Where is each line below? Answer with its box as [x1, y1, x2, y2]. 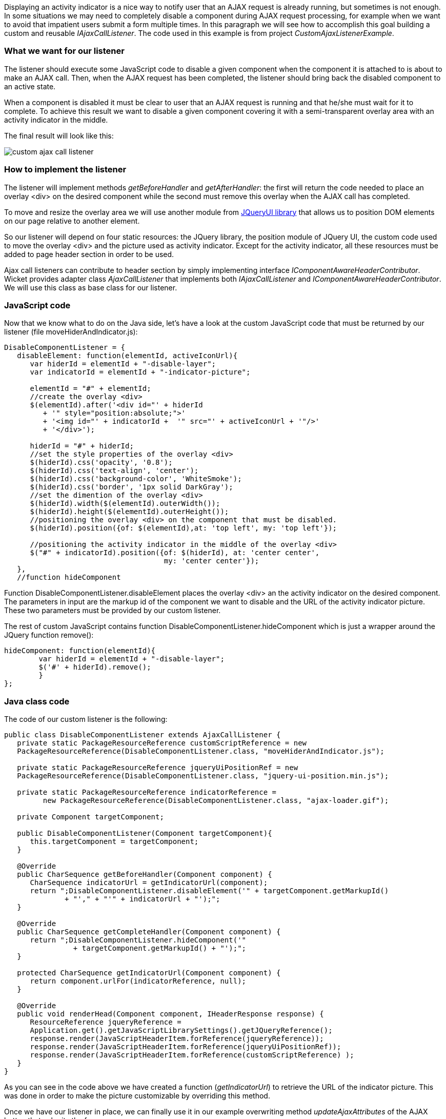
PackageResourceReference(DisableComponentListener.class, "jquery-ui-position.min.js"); [17, 772, 389, 780]
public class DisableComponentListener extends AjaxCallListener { [4, 731, 281, 739]
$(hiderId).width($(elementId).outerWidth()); [30, 499, 220, 508]
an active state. [4, 82, 56, 91]
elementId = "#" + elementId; [30, 384, 151, 393]
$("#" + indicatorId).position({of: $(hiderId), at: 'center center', [30, 548, 320, 557]
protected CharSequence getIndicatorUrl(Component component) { [17, 969, 281, 977]
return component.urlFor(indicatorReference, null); [30, 977, 247, 985]
